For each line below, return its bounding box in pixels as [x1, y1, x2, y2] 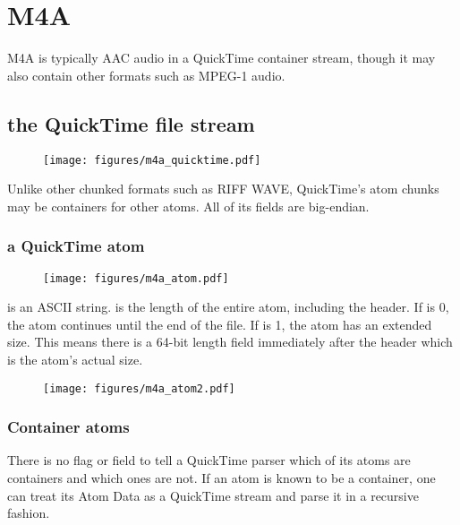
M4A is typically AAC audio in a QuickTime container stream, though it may [7, 48, 436, 67]
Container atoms [7, 416, 130, 438]
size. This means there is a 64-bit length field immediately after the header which [7, 332, 453, 351]
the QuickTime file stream [7, 109, 255, 137]
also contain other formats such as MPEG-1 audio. [7, 65, 285, 84]
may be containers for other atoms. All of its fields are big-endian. [7, 196, 370, 215]
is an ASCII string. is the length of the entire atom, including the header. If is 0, [7, 297, 449, 316]
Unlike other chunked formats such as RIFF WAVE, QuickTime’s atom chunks [7, 179, 439, 198]
